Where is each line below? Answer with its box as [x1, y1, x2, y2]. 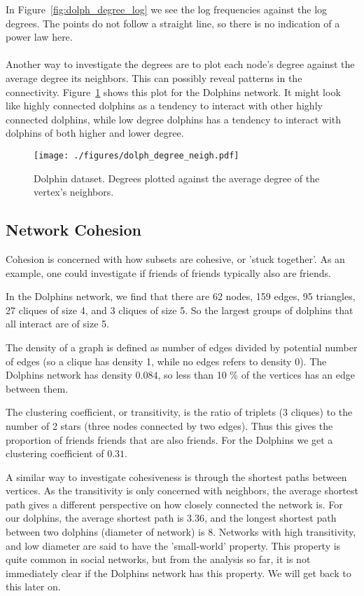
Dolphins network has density [6, 367, 132, 382]
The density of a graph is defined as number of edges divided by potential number [6, 339, 358, 354]
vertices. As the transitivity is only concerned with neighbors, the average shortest [6, 483, 358, 498]
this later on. [6, 579, 61, 594]
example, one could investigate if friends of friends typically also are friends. [6, 265, 331, 280]
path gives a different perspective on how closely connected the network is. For [6, 496, 343, 511]
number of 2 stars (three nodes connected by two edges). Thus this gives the [6, 418, 333, 433]
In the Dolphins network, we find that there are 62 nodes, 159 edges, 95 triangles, [6, 289, 356, 304]
